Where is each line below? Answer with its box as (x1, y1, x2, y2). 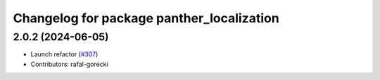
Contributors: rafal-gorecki (30, 60, 108, 68)
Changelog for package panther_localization (13, 10, 279, 26)
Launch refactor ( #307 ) (30, 50, 99, 58)
